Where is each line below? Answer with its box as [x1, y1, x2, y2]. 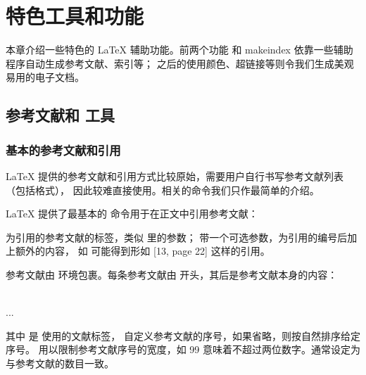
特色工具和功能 [6, 1, 144, 30]
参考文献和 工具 [6, 104, 115, 126]
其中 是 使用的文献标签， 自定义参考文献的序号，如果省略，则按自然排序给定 [6, 328, 360, 343]
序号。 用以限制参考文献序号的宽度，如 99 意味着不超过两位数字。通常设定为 [6, 342, 360, 357]
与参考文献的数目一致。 [6, 355, 114, 370]
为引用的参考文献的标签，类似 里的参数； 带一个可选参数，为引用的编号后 [6, 229, 348, 244]
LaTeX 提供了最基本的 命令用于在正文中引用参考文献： [6, 206, 258, 221]
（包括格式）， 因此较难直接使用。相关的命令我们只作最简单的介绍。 [6, 182, 320, 197]
